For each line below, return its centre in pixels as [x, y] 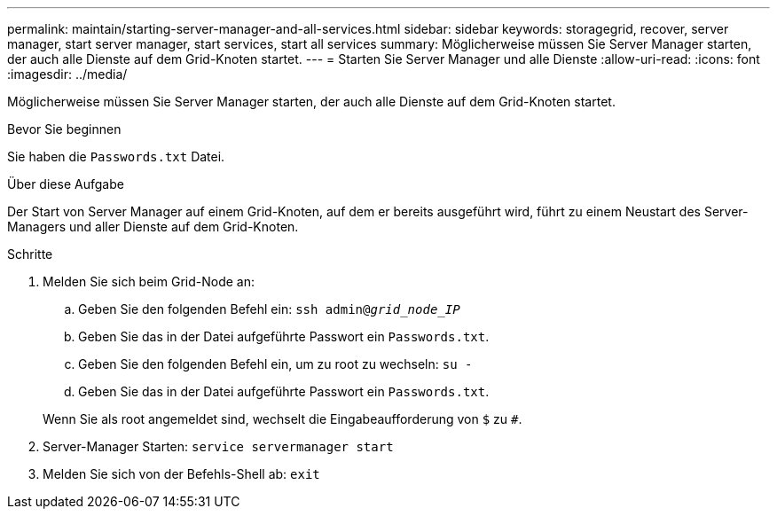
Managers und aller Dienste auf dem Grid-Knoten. [153, 227]
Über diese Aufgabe [66, 184]
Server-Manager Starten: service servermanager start [218, 446]
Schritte [30, 254]
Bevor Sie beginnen [64, 129]
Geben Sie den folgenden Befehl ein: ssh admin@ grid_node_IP [269, 309]
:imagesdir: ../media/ [67, 74]
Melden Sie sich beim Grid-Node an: [149, 281]
